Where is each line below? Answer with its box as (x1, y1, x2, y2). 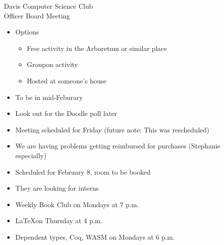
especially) (15, 150, 47, 160)
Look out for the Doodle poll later (15, 108, 117, 118)
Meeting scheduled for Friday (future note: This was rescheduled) (15, 124, 209, 134)
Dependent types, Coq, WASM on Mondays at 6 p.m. (15, 231, 175, 242)
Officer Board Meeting (4, 10, 70, 20)
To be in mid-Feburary (15, 92, 83, 102)
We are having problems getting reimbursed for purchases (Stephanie (15, 141, 221, 151)
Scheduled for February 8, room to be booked (15, 166, 151, 177)
